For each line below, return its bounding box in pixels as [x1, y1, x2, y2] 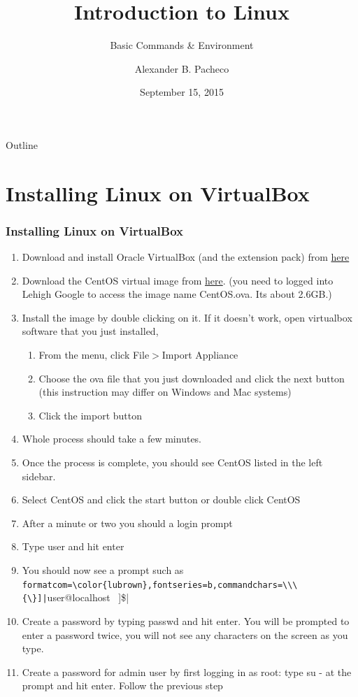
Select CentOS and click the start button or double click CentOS [22, 492, 301, 507]
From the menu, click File [38, 347, 150, 362]
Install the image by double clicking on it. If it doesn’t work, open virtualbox [22, 310, 352, 324]
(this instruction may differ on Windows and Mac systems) [38, 385, 292, 399]
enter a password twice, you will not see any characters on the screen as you [22, 627, 348, 642]
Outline [6, 137, 38, 152]
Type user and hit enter [22, 539, 124, 554]
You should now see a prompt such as [22, 563, 184, 577]
